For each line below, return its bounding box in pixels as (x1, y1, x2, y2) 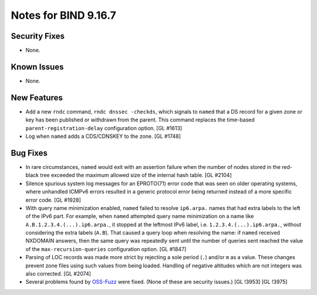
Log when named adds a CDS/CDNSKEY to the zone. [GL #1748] (25, 133, 181, 140)
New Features (11, 93, 63, 103)
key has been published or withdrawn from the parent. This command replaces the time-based (25, 116, 255, 123)
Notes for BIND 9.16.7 (11, 9, 117, 22)
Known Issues (11, 62, 64, 72)
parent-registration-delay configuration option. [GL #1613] (25, 124, 183, 131)
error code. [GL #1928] (25, 196, 82, 204)
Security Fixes (11, 31, 65, 41)
